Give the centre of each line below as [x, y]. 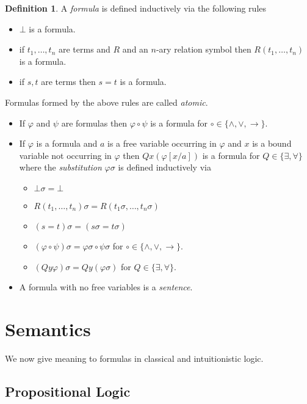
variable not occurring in [65, 155]
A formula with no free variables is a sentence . [106, 287]
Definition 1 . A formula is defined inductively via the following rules [136, 8]
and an [135, 49]
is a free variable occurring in [162, 143]
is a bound [272, 143]
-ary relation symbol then [204, 49]
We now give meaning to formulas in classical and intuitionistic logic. [134, 358]
